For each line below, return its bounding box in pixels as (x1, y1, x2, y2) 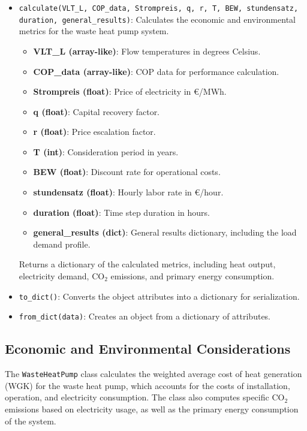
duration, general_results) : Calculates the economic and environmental (19, 13, 296, 25)
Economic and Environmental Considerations (5, 339, 291, 358)
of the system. (5, 414, 56, 427)
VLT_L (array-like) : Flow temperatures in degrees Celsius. (33, 44, 261, 57)
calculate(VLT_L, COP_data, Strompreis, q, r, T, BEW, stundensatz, (19, 4, 299, 13)
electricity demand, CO (19, 270, 105, 282)
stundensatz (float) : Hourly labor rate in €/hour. (33, 186, 224, 198)
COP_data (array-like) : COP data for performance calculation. (33, 65, 279, 77)
